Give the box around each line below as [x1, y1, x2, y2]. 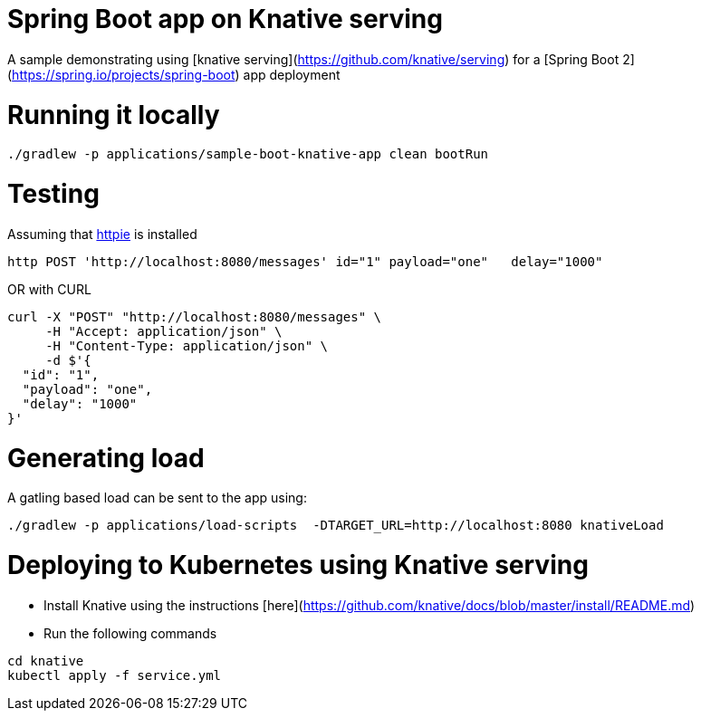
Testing [7, 178, 100, 209]
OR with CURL [7, 281, 91, 297]
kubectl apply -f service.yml [7, 667, 222, 683]
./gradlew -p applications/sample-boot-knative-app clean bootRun [7, 147, 489, 162]
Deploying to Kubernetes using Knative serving [7, 550, 589, 580]
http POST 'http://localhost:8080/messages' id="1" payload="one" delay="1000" [7, 254, 603, 269]
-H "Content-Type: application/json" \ [45, 338, 329, 353]
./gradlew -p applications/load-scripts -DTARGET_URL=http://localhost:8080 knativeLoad [7, 518, 664, 533]
